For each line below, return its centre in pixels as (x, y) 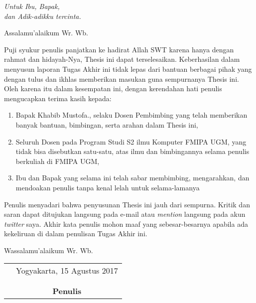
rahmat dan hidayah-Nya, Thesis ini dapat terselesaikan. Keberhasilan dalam (122, 59)
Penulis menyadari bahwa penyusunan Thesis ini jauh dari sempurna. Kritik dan (127, 204)
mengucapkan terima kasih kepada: (58, 98)
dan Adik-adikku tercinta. (43, 16)
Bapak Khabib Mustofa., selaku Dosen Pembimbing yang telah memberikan (131, 115)
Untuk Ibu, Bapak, (32, 6)
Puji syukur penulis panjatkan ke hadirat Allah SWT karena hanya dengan (119, 49)
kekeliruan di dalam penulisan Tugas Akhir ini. (76, 233)
